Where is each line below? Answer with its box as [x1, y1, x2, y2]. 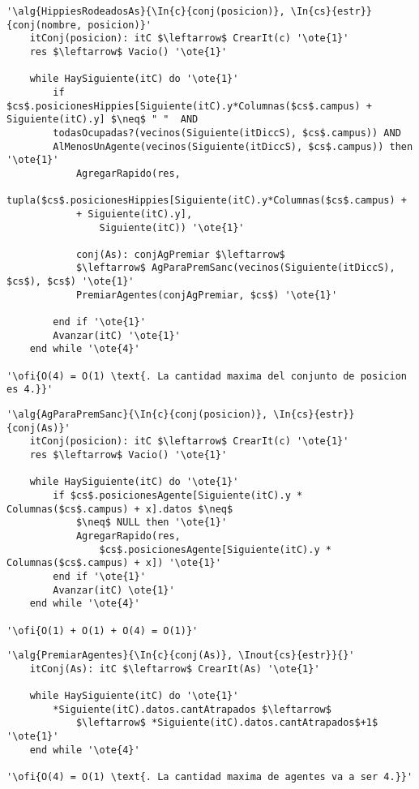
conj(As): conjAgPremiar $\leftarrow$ [75, 248, 285, 260]
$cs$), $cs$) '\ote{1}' [6, 276, 135, 288]
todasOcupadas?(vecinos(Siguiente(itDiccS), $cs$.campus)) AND [53, 126, 401, 139]
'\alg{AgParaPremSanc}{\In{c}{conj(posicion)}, [6, 409, 268, 421]
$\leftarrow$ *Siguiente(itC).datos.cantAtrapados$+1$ [75, 717, 378, 729]
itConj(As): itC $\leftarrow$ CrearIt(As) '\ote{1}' [29, 663, 320, 675]
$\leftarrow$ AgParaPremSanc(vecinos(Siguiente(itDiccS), [75, 262, 395, 274]
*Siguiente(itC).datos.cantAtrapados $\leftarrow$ [53, 703, 331, 715]
